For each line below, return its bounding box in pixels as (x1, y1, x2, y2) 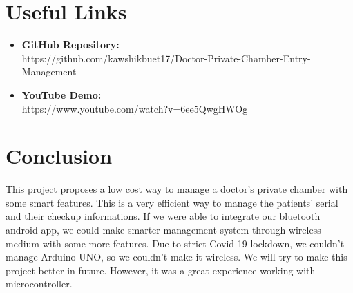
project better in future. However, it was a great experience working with (6, 263, 316, 277)
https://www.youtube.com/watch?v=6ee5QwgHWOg (21, 101, 248, 115)
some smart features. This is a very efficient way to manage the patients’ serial (6, 195, 338, 209)
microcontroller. (6, 276, 73, 291)
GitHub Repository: (21, 37, 120, 52)
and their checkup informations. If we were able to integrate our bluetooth (6, 209, 321, 223)
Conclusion (6, 142, 113, 170)
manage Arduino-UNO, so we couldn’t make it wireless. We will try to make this (6, 249, 347, 264)
